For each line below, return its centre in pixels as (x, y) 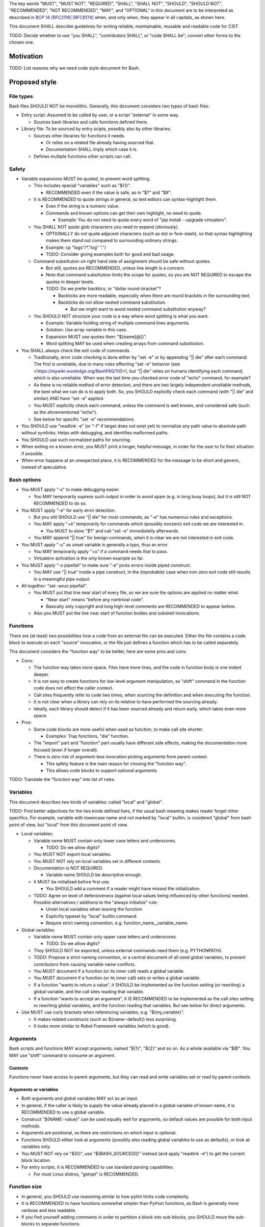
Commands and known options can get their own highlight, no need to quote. (124, 213)
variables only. (36, 1147)
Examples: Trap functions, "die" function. (88, 736)
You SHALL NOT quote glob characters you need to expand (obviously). (106, 227)
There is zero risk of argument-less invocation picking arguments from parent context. (121, 757)
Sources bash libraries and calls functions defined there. (91, 122)
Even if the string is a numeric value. (83, 206)
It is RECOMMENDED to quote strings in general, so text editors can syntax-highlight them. (125, 199)
